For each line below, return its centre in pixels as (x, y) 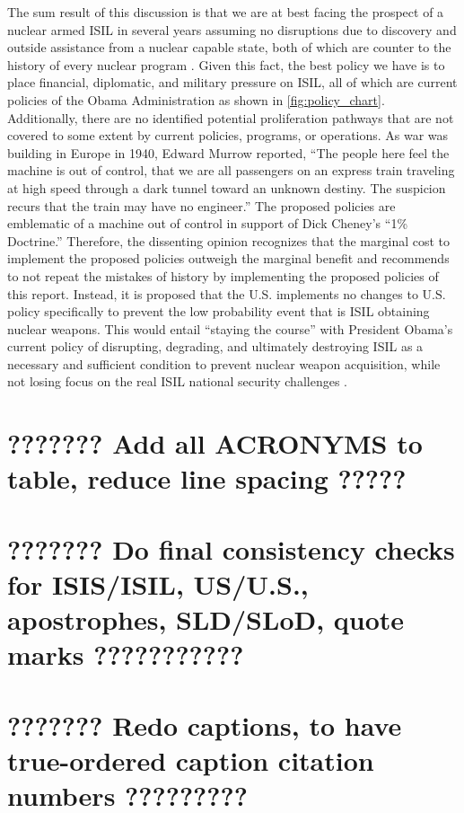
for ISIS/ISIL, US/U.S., (158, 584)
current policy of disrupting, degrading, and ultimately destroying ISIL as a (215, 346)
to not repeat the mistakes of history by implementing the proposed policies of (223, 275)
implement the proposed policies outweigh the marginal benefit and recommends (228, 258)
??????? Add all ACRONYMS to (215, 443)
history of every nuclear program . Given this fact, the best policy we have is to (226, 64)
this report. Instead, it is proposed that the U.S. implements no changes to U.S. (227, 293)
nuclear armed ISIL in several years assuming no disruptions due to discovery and (232, 29)
